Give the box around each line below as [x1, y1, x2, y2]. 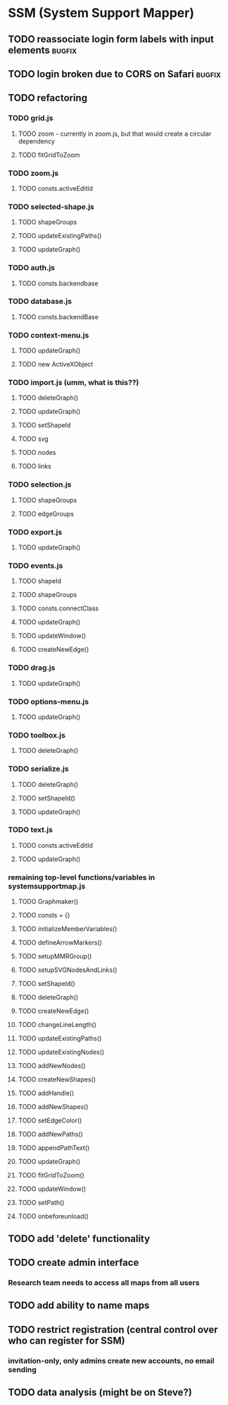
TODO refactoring [8, 92, 87, 104]
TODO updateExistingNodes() [18, 1048, 105, 1057]
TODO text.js [8, 825, 53, 835]
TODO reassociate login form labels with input [8, 33, 214, 45]
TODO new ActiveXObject [18, 360, 94, 369]
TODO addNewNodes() [18, 1062, 87, 1070]
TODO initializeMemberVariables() [18, 925, 118, 933]
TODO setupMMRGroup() [18, 952, 92, 961]
